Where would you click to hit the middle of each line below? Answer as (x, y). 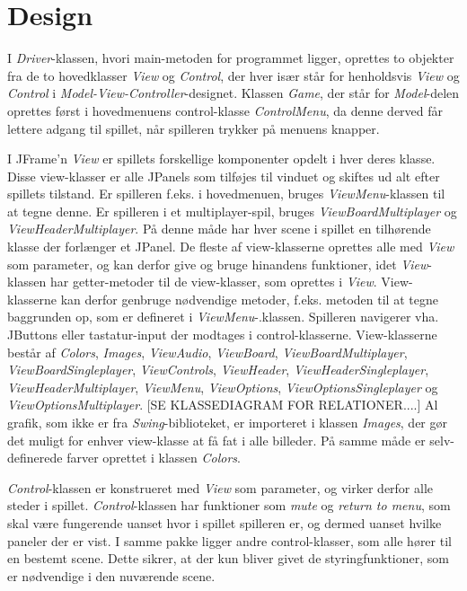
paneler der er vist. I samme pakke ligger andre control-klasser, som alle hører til (229, 540)
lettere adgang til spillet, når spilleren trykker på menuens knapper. (194, 128)
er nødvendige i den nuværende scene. (111, 575)
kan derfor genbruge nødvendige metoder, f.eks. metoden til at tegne (249, 299)
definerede (35, 458)
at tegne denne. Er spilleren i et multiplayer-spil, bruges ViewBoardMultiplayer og (232, 211)
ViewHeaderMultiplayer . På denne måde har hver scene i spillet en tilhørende (219, 229)
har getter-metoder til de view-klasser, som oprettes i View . (213, 282)
